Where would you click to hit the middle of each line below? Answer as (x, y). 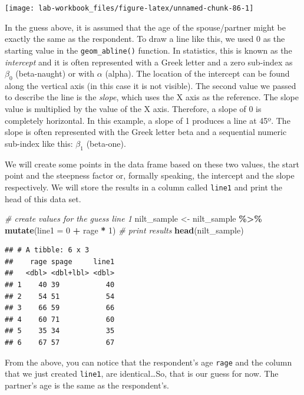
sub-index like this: (39, 143)
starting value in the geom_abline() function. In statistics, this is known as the (148, 50)
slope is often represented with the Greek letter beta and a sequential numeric (146, 132)
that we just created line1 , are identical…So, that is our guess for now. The (142, 373)
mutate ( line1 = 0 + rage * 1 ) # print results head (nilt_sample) (124, 230)
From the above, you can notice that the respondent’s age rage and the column (148, 362)
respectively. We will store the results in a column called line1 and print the (144, 187)
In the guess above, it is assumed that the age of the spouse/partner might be (145, 27)
